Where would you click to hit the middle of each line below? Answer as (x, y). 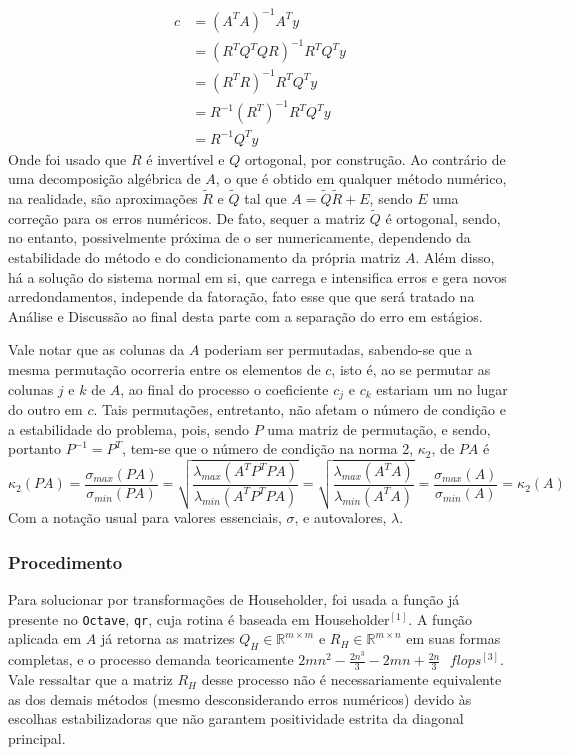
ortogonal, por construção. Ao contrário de (375, 158)
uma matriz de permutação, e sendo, (379, 428)
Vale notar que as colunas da (96, 349)
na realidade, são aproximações (103, 198)
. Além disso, (455, 257)
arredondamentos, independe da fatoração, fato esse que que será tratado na (241, 296)
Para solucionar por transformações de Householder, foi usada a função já (234, 599)
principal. (37, 737)
